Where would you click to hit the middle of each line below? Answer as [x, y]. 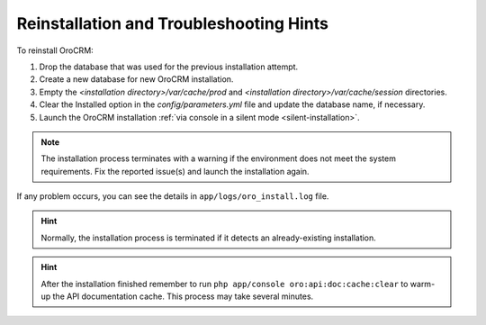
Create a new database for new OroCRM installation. [136, 79]
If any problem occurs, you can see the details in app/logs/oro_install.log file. [173, 196]
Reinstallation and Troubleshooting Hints [172, 23]
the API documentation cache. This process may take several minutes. [183, 296]
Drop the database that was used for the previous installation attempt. [169, 67]
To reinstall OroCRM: [55, 50]
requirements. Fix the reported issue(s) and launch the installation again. [175, 171]
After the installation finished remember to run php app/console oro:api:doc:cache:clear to [225, 284]
